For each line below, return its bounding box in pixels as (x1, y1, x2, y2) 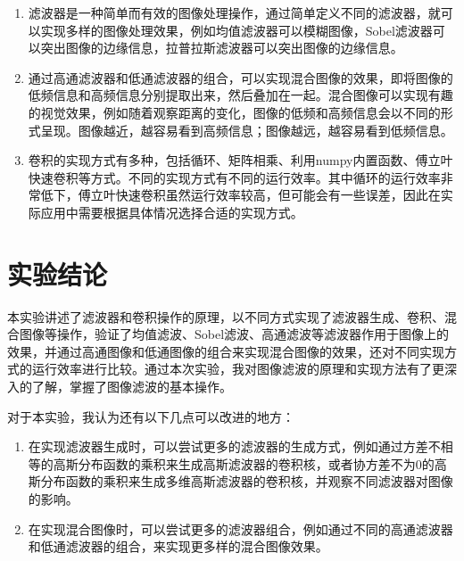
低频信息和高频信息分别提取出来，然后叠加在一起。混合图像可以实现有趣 (28, 86, 453, 104)
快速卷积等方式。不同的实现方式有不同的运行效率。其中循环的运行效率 (28, 168, 441, 186)
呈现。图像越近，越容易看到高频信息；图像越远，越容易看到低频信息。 (40, 120, 453, 139)
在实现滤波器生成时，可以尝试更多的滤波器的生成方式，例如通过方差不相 (28, 437, 453, 456)
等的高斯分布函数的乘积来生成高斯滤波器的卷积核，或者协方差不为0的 (28, 454, 435, 473)
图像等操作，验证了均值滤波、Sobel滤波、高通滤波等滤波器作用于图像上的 (19, 325, 450, 343)
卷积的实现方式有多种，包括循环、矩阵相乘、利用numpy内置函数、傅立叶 (28, 151, 453, 169)
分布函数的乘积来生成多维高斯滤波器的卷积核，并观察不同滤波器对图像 (40, 472, 453, 491)
